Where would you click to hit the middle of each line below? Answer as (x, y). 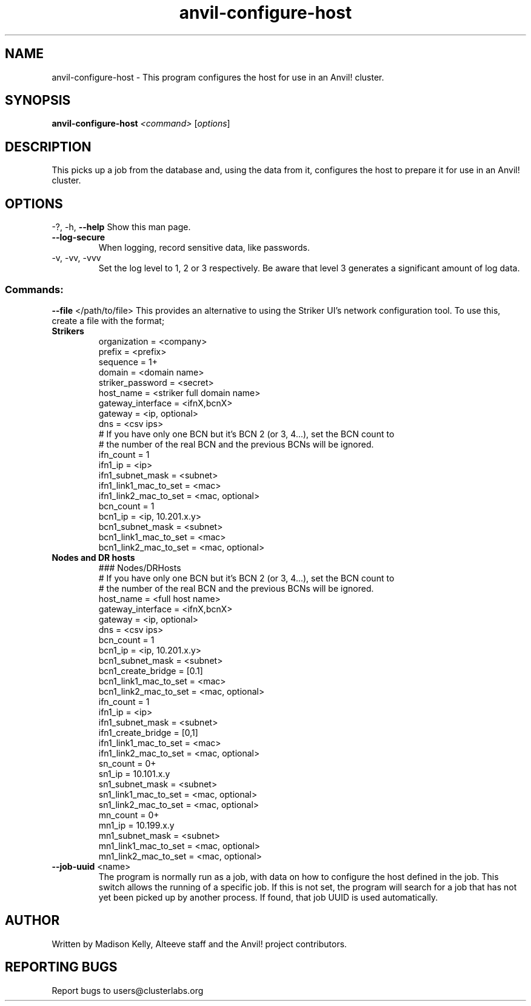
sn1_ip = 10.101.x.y (134, 773)
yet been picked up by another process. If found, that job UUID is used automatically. (268, 897)
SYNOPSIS (38, 101)
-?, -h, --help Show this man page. (121, 227)
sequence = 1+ (128, 362)
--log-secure (78, 237)
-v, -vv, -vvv (76, 258)
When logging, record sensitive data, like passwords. (204, 248)
